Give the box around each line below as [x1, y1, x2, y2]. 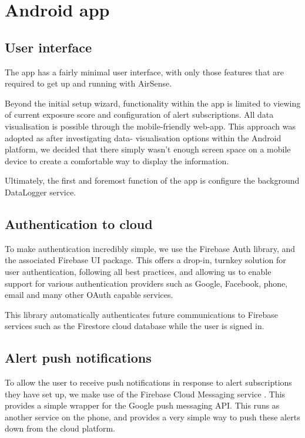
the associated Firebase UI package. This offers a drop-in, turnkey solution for [5, 254, 286, 266]
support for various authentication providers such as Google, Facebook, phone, [5, 277, 288, 289]
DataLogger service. [5, 185, 76, 198]
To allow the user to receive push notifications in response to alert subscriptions [5, 376, 292, 389]
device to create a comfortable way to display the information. [5, 154, 229, 167]
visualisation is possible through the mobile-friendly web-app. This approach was [5, 120, 296, 132]
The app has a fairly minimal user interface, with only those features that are [5, 65, 284, 78]
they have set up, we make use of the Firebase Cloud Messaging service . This [5, 387, 286, 400]
